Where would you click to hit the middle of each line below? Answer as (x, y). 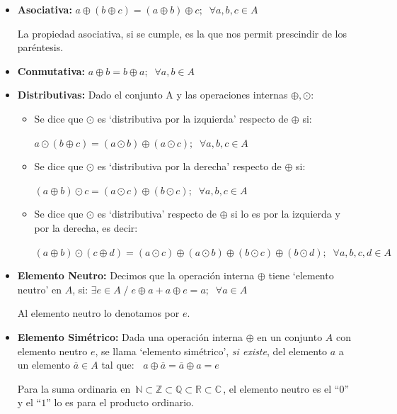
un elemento (44, 365)
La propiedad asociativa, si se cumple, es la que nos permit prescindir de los (182, 33)
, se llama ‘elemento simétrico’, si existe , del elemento (211, 351)
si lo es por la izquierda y (286, 214)
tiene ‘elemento (301, 275)
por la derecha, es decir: (86, 227)
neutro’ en (40, 289)
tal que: (118, 365)
